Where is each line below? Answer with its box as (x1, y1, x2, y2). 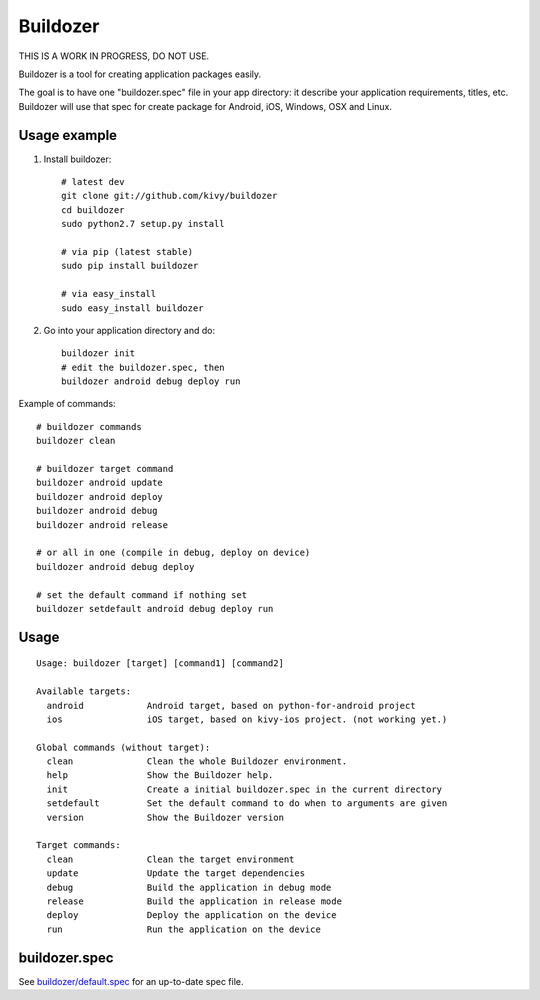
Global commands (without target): (36, 741, 211, 753)
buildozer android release (36, 519, 169, 530)
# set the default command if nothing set (36, 589, 248, 600)
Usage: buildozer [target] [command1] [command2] (36, 658, 285, 669)
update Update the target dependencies (46, 868, 305, 879)
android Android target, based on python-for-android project (46, 700, 416, 711)
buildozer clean (36, 435, 116, 447)
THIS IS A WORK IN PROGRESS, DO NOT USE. (18, 50, 210, 62)
